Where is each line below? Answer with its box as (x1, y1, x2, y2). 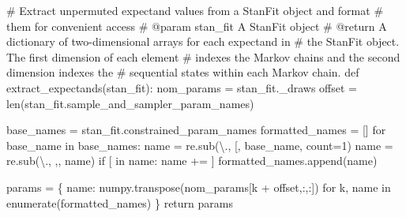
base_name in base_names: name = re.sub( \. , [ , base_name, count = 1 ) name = (6, 137, 393, 153)
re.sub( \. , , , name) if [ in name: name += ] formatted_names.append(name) (6, 152, 378, 169)
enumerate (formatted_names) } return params (6, 194, 233, 211)
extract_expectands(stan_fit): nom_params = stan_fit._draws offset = (6, 79, 357, 95)
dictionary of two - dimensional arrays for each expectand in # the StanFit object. (6, 33, 400, 50)
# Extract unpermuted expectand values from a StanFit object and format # (6, 2, 384, 18)
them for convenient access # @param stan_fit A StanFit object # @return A (6, 17, 387, 34)
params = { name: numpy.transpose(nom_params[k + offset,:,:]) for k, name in (6, 178, 391, 195)
